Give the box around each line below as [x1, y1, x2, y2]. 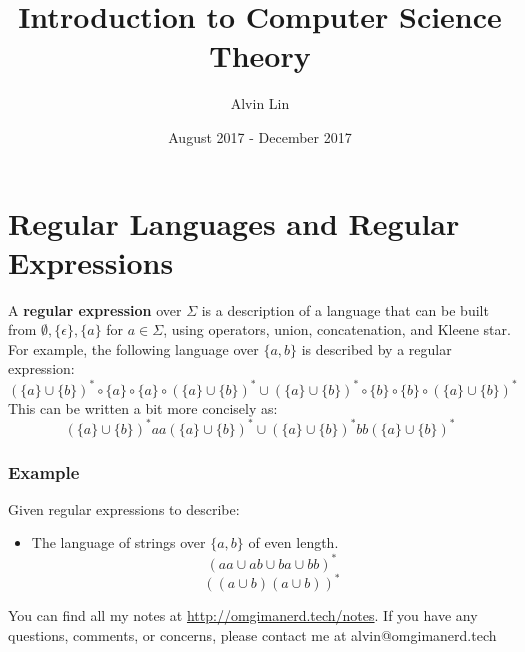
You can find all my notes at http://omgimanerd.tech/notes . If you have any [8, 605, 478, 625]
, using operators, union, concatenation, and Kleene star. [163, 319, 511, 340]
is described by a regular [301, 338, 452, 359]
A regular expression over [8, 299, 182, 320]
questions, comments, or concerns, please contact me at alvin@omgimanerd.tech [8, 624, 497, 645]
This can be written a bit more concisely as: [8, 397, 278, 418]
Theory [209, 35, 311, 76]
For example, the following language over [8, 338, 259, 359]
